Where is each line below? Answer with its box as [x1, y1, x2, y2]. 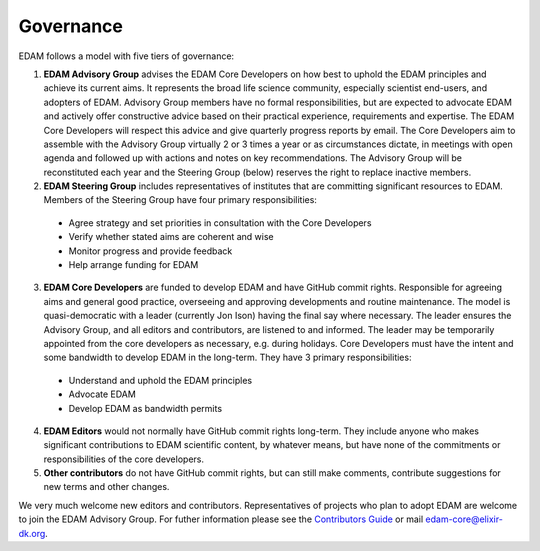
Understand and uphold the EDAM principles [68, 374, 253, 386]
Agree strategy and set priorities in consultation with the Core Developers [68, 216, 372, 229]
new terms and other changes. [43, 481, 170, 493]
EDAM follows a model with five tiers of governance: [18, 50, 235, 62]
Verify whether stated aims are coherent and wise [68, 231, 274, 243]
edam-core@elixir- [425, 513, 504, 525]
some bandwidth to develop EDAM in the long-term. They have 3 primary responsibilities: [43, 351, 412, 364]
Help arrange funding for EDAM [68, 259, 199, 271]
